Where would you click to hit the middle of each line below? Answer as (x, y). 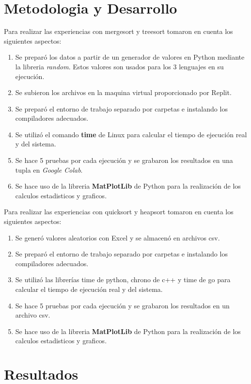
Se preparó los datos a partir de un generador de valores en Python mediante (130, 57)
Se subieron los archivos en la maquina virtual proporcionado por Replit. (123, 92)
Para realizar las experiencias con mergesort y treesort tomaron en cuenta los (118, 31)
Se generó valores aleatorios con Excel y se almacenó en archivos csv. (118, 237)
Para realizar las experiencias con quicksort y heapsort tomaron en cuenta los (119, 212)
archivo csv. (33, 315)
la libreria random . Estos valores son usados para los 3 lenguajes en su (119, 66)
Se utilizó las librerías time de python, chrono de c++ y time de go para (123, 280)
